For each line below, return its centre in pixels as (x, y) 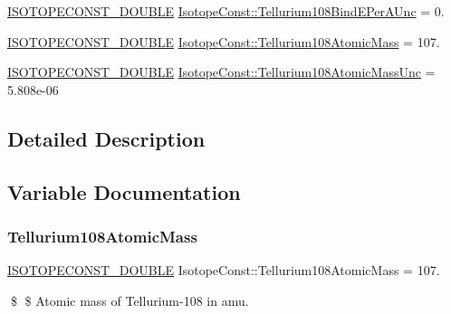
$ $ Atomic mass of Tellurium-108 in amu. (130, 300)
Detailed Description (106, 138)
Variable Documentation (124, 191)
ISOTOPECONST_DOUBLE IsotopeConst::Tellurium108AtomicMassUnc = (221, 72)
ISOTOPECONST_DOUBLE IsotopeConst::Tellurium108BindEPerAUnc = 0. (226, 11)
